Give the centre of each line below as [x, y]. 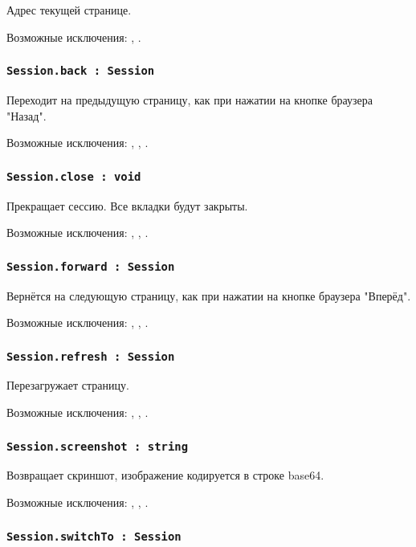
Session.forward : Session [91, 266]
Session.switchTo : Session [94, 536]
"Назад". [27, 115]
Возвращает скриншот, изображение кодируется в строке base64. [165, 475]
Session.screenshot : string [98, 446]
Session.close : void [74, 176]
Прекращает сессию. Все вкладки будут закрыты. [127, 205]
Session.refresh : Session [91, 356]
